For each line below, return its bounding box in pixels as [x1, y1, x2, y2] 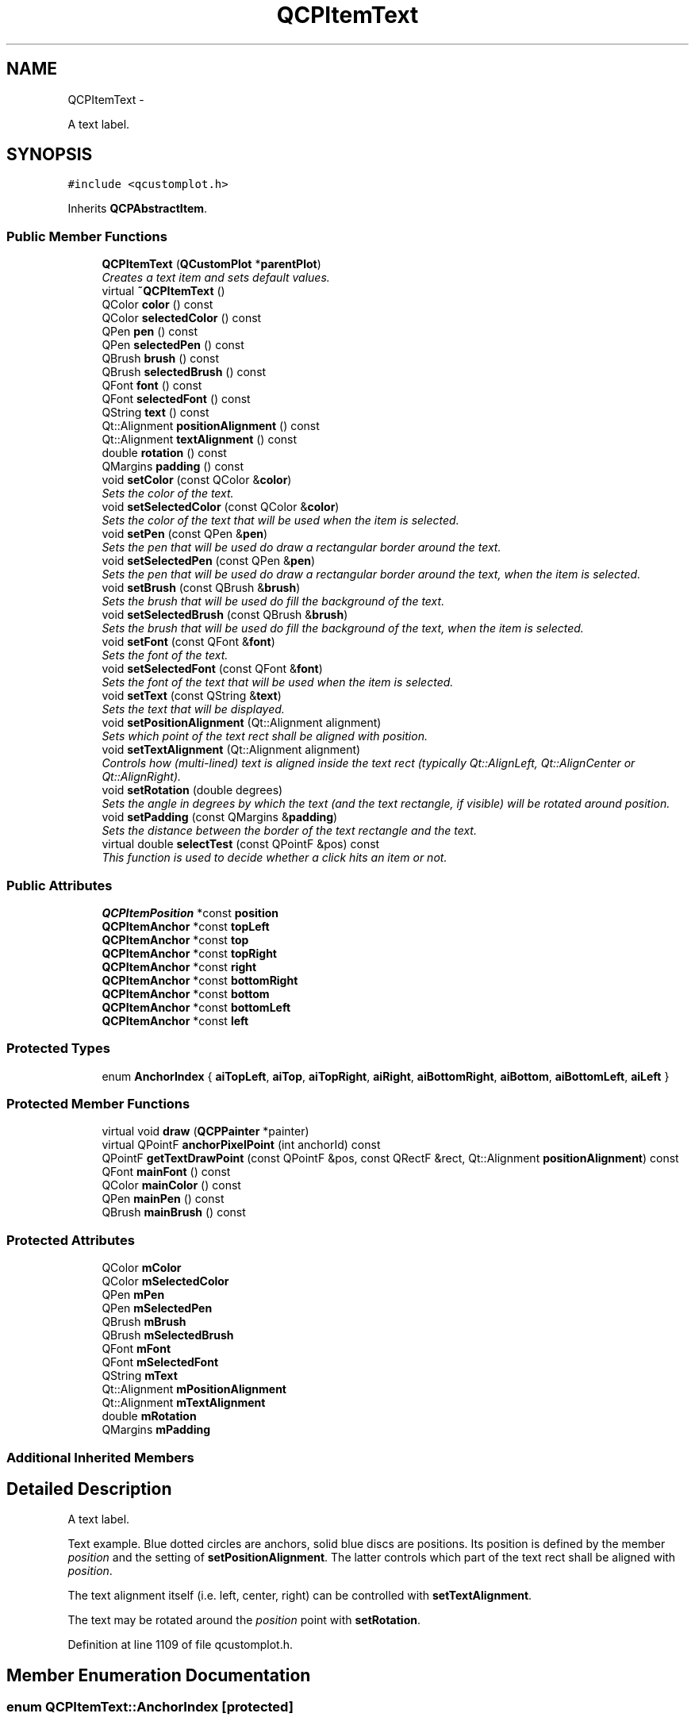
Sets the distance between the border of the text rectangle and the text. [102, 824, 477, 838]
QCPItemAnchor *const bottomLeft [102, 1000, 291, 1014]
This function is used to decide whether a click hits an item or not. [102, 851, 447, 865]
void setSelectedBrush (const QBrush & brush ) [102, 608, 348, 622]
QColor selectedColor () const [102, 311, 262, 325]
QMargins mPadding [102, 1423, 211, 1437]
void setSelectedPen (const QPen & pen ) [102, 554, 316, 568]
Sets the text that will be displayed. [102, 702, 285, 716]
